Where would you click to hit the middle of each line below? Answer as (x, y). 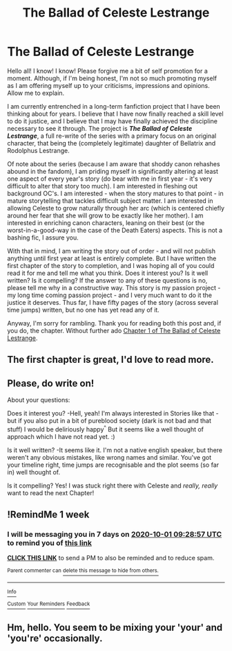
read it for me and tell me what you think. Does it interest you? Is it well (108, 273)
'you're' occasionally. (55, 639)
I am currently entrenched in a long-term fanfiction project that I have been (114, 106)
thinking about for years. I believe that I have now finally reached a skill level (115, 114)
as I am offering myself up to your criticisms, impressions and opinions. (109, 85)
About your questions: (39, 400)
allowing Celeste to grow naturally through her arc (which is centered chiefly (116, 208)
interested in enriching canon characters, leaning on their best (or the (106, 222)
